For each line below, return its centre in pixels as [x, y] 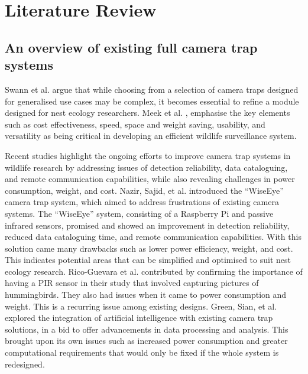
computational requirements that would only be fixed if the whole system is [142, 352]
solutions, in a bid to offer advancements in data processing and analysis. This [147, 329]
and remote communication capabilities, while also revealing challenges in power [150, 179]
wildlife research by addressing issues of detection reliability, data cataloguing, [146, 167]
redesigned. [25, 364]
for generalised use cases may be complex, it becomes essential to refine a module [152, 101]
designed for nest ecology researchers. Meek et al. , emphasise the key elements [147, 113]
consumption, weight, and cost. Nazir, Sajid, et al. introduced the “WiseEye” [144, 190]
